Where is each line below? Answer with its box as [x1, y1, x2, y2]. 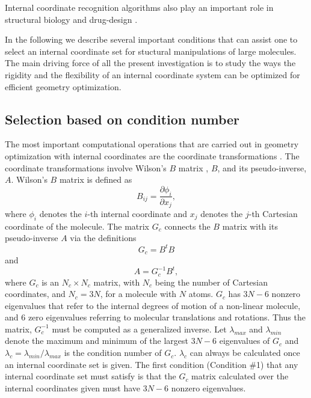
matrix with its [222, 219, 278, 232]
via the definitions [70, 231, 137, 244]
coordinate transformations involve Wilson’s [5, 161, 167, 174]
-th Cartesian [248, 207, 298, 220]
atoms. [188, 287, 214, 300]
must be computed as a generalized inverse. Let [52, 322, 227, 335]
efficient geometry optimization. [5, 80, 122, 93]
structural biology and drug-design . [5, 13, 138, 25]
